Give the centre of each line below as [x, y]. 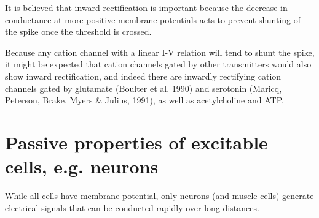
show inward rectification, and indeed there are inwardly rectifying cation [143, 76]
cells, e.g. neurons [82, 166]
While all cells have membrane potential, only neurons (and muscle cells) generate [159, 196]
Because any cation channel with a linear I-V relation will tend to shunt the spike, [160, 52]
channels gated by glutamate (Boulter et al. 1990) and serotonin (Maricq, [144, 88]
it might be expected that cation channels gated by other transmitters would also [158, 64]
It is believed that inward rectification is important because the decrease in [146, 7]
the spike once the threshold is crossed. [78, 32]
